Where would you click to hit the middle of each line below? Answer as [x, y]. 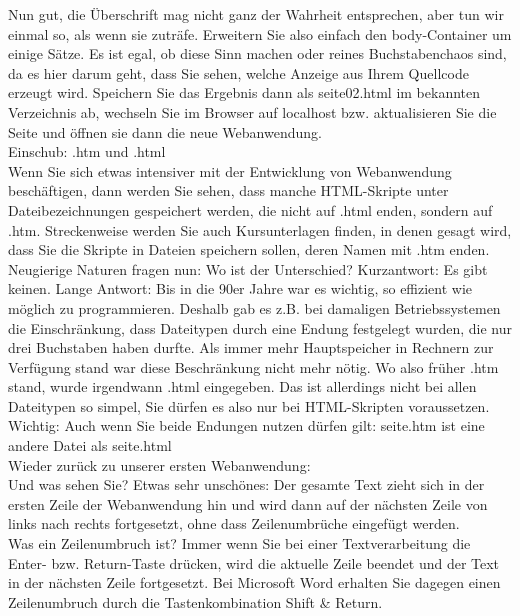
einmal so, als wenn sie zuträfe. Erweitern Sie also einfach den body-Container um [260, 33]
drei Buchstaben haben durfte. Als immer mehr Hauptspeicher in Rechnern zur [251, 347]
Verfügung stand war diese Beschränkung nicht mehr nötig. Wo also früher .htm [253, 366]
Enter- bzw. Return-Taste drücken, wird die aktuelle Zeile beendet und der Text [254, 562]
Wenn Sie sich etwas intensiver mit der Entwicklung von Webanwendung [230, 170]
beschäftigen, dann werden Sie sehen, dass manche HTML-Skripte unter [228, 190]
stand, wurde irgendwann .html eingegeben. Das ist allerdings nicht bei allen [242, 386]
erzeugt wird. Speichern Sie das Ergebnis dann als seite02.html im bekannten [244, 92]
